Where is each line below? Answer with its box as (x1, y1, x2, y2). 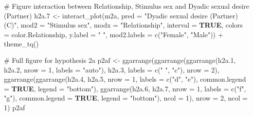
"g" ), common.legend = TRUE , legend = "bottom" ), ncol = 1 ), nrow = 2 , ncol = (4, 93, 248, 103)
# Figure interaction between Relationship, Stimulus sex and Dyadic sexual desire (4, 1, 249, 11)
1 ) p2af (4, 102, 25, 112)
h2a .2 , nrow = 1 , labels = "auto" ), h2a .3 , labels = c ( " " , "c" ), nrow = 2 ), (4, 64, 219, 74)
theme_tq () (4, 39, 39, 49)
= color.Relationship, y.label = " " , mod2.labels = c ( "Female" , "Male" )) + (4, 29, 223, 39)
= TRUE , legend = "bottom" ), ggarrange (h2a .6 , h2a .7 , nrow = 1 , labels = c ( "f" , (4, 83, 246, 93)
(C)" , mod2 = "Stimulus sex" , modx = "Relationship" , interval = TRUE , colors (4, 20, 243, 30)
